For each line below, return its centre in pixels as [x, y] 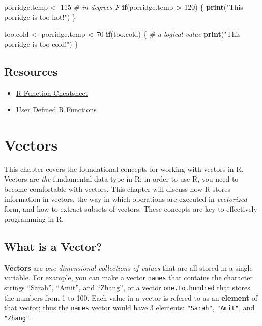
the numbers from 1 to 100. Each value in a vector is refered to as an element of [131, 297]
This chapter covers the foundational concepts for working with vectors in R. [124, 169]
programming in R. [34, 218]
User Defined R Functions [56, 110]
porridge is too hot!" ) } [40, 17]
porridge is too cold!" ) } [41, 43]
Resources [31, 71]
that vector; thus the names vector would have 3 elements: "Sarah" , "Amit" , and [129, 307]
